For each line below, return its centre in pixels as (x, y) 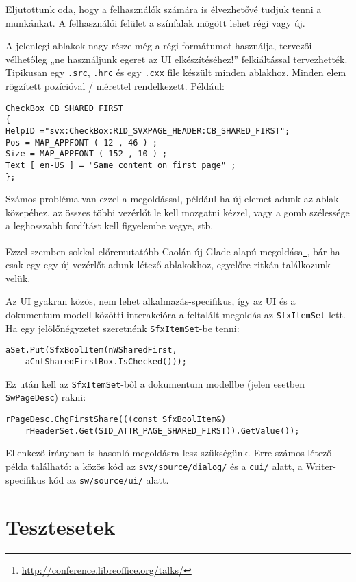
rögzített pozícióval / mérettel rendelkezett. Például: (115, 86)
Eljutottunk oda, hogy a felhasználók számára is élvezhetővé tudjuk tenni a (164, 9)
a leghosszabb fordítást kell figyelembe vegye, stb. (110, 225)
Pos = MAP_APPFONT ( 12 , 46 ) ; (81, 142)
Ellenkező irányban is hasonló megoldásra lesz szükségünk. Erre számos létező (169, 453)
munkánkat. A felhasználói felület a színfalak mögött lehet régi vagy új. (155, 22)
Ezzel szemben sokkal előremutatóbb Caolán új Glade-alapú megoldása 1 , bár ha (173, 250)
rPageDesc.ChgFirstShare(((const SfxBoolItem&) (116, 419)
